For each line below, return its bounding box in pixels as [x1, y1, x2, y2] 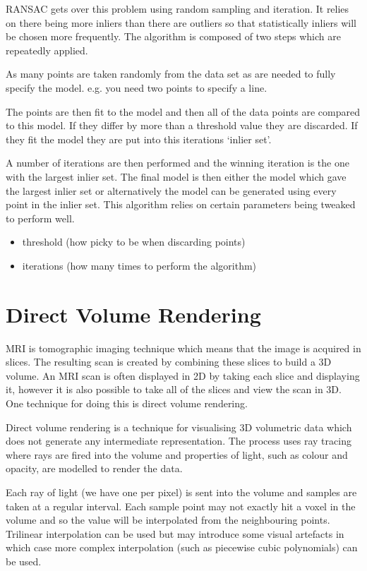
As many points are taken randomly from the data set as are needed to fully [6, 66, 336, 81]
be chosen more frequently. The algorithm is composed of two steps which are [6, 29, 341, 44]
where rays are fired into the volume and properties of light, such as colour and [6, 447, 348, 462]
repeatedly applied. [6, 42, 88, 57]
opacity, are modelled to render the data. [6, 461, 183, 476]
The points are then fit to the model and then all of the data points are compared [6, 104, 360, 119]
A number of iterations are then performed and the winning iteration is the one [6, 155, 349, 170]
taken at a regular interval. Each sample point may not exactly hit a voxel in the [6, 498, 356, 513]
